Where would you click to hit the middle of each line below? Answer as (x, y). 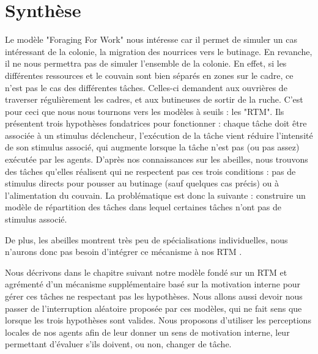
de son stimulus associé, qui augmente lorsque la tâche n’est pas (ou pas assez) (152, 147)
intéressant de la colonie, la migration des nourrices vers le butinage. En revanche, (159, 51)
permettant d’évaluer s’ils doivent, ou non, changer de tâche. (118, 344)
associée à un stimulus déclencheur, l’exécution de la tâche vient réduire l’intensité (159, 135)
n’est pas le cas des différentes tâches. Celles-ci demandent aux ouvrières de (146, 87)
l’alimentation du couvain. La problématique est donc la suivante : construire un (155, 195)
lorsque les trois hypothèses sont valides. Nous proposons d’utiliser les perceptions (158, 320)
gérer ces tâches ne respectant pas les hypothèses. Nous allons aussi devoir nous (154, 296)
